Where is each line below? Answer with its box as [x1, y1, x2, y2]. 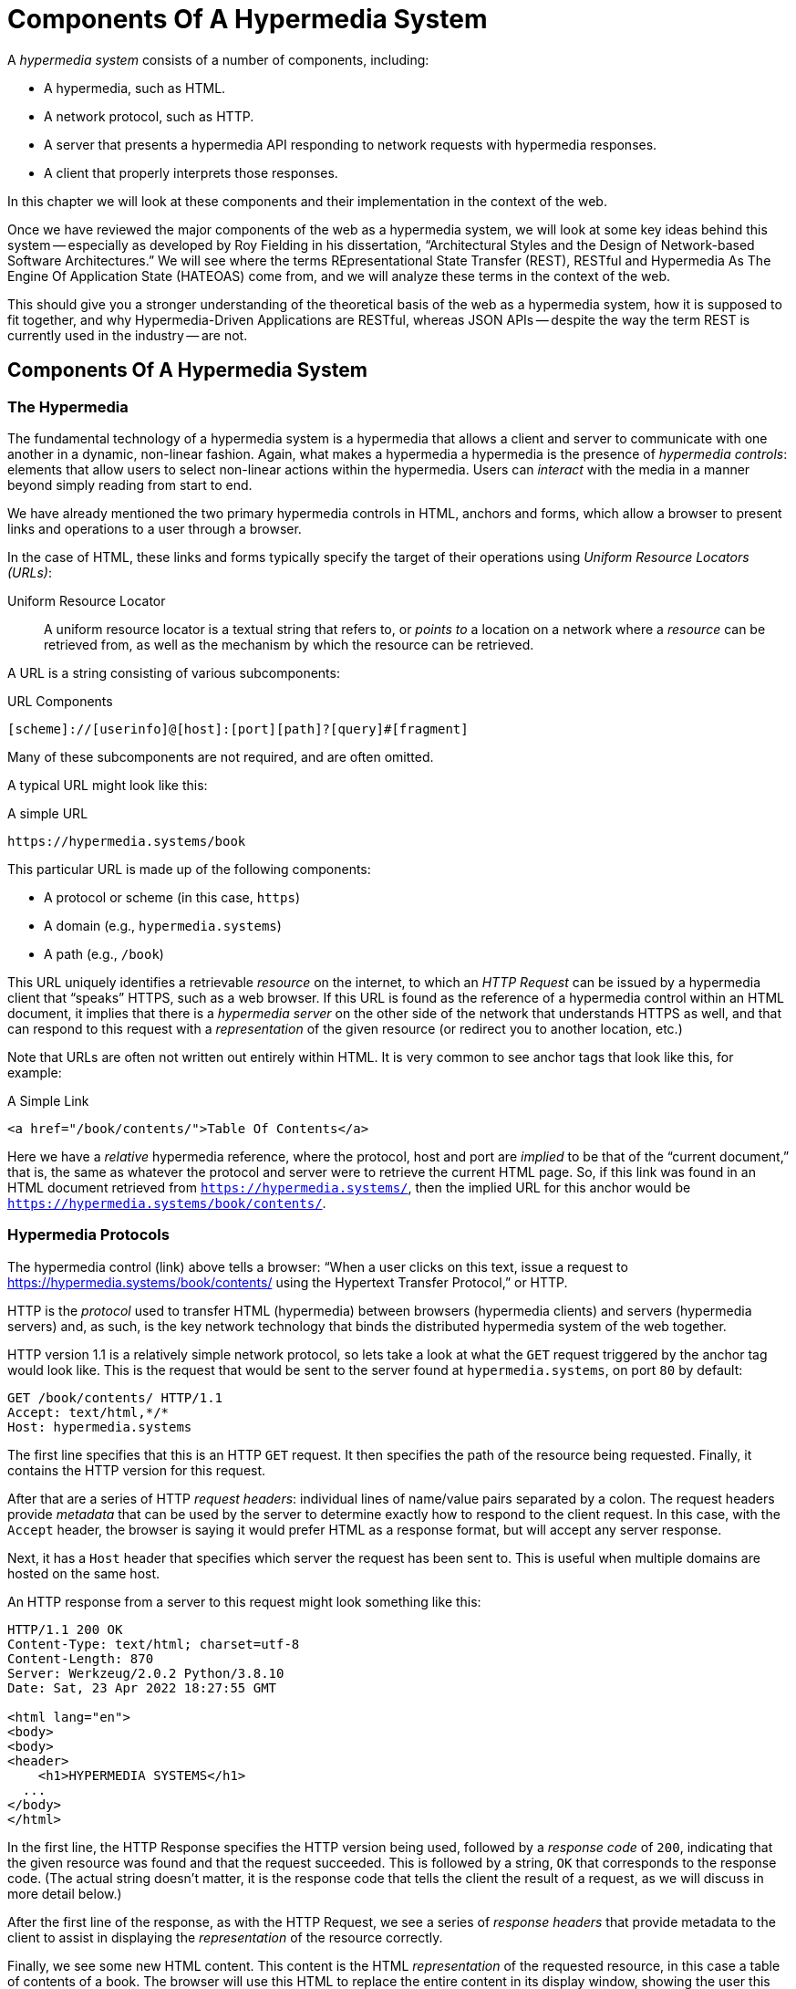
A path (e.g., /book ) [44, 945, 164, 962]
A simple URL [7, 805, 88, 821]
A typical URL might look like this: [7, 776, 208, 793]
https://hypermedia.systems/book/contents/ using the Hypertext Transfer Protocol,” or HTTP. [7, 1274, 568, 1290]
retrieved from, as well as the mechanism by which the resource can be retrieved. [44, 636, 534, 652]
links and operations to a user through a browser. [7, 520, 302, 536]
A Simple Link [7, 1092, 89, 1109]
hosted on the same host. [7, 1565, 160, 1581]
